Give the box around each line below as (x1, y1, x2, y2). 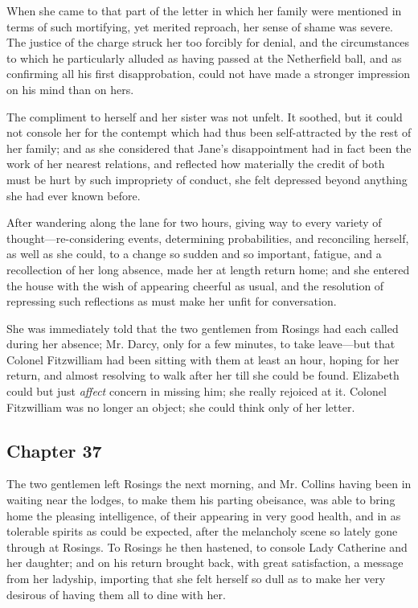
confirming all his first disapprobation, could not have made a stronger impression (6, 65, 411, 82)
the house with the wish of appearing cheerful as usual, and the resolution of (6, 277, 384, 294)
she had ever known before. (6, 187, 141, 203)
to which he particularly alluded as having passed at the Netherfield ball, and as (6, 49, 402, 66)
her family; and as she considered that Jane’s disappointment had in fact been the (6, 139, 412, 156)
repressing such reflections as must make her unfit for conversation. (6, 293, 337, 310)
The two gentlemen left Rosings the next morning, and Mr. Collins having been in (6, 475, 412, 492)
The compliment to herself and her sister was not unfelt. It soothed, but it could (6, 108, 403, 125)
